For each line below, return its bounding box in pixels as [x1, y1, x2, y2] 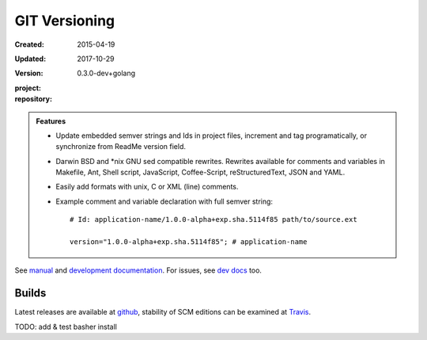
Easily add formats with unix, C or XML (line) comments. [55, 182, 239, 192]
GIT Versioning [14, 12, 115, 29]
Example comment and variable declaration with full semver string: [55, 197, 273, 206]
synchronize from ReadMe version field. [55, 142, 186, 151]
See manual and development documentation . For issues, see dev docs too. [14, 266, 263, 275]
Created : [14, 40, 45, 49]
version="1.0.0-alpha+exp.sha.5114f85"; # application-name [70, 238, 308, 246]
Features [36, 116, 66, 126]
